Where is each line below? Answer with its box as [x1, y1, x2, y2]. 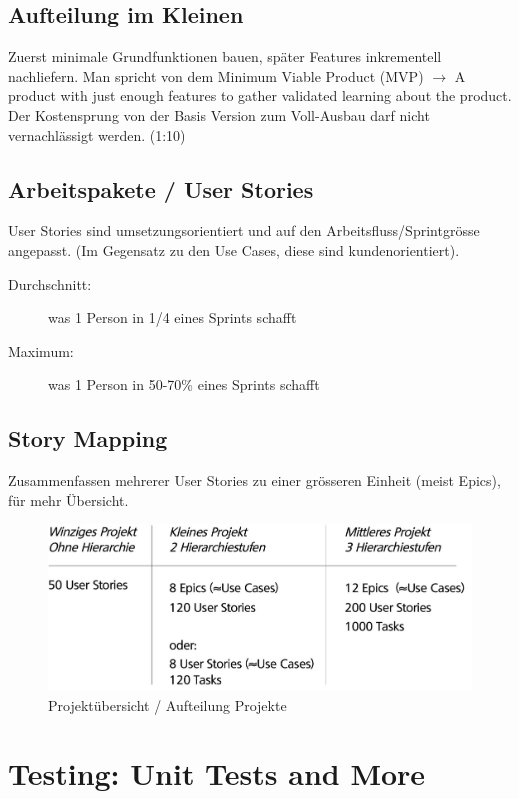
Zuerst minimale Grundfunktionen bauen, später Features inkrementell [8, 46, 442, 67]
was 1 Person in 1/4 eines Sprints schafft [48, 307, 297, 328]
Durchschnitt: [8, 273, 92, 294]
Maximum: [8, 340, 74, 361]
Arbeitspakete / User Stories [8, 173, 314, 204]
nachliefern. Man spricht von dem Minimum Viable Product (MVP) [8, 65, 424, 86]
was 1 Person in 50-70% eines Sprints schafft [48, 374, 320, 395]
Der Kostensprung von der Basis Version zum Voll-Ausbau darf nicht [8, 104, 430, 125]
